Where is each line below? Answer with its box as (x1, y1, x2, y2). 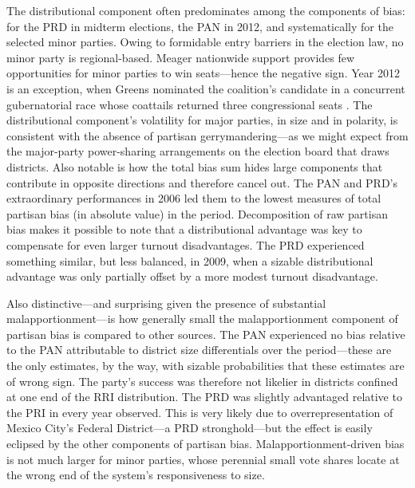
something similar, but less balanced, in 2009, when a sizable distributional (6, 252, 373, 269)
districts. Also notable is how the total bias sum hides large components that (6, 158, 383, 175)
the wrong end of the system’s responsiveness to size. (6, 466, 265, 483)
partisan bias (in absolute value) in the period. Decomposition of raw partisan (6, 205, 388, 222)
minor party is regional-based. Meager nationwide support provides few (6, 49, 355, 65)
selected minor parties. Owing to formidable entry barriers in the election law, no (6, 33, 404, 50)
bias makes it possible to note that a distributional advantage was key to (6, 221, 362, 238)
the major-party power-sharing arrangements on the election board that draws (6, 143, 389, 159)
